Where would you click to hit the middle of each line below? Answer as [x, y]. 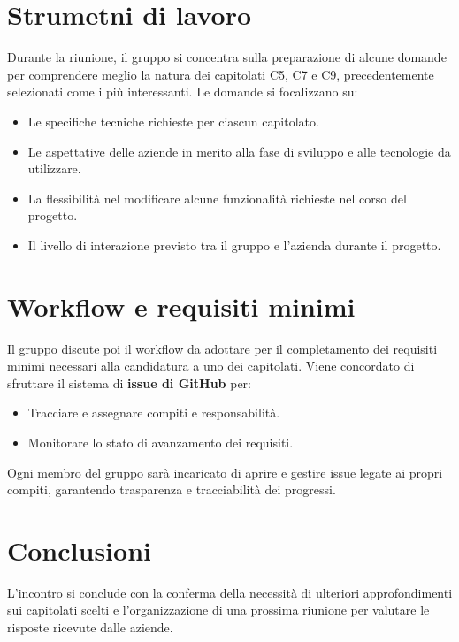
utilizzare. [54, 168]
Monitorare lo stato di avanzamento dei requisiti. [161, 442]
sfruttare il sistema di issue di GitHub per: [129, 382]
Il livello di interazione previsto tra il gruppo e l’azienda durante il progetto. [234, 245]
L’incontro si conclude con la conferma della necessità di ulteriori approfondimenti [230, 592]
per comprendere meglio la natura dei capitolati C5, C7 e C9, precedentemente [221, 74]
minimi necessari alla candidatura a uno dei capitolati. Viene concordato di [211, 366]
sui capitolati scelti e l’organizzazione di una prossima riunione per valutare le [218, 610]
